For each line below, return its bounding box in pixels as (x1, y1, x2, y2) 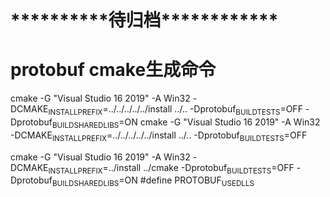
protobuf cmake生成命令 (10, 59, 217, 81)
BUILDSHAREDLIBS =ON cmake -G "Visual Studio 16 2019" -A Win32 (51, 116, 321, 130)
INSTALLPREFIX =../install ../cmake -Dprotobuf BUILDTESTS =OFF (48, 161, 295, 176)
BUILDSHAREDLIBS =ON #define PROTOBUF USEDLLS (51, 174, 255, 189)
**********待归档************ (10, 9, 279, 32)
